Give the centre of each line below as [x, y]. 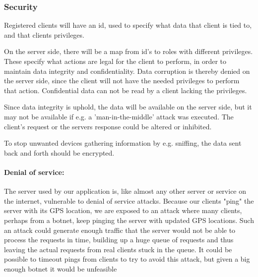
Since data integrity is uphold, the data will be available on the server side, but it [128, 107]
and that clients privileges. [44, 34]
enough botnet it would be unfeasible [61, 268]
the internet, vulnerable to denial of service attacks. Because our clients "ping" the [129, 200]
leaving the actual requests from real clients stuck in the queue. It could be [118, 249]
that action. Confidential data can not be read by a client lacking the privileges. [126, 90]
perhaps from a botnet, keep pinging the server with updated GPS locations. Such [129, 220]
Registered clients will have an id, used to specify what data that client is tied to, [128, 25]
